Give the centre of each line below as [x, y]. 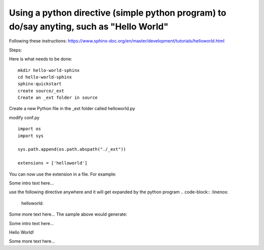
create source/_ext [41, 91]
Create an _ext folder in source [58, 98]
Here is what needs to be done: [41, 59]
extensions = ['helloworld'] [53, 163]
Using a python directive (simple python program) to [118, 13]
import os [29, 129]
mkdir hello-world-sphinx [49, 70]
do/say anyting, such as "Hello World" [89, 26]
